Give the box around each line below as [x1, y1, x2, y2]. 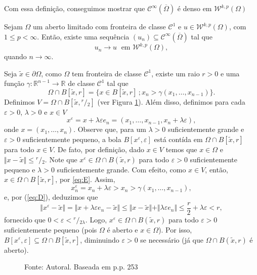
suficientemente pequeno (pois [4, 224, 97, 235]
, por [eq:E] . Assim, [55, 174, 115, 185]
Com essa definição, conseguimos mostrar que [4, 3, 145, 13]
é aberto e [107, 224, 138, 235]
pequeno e [4, 164, 35, 174]
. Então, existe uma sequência [37, 31, 130, 41]
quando [4, 51, 27, 62]
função [4, 78, 25, 88]
